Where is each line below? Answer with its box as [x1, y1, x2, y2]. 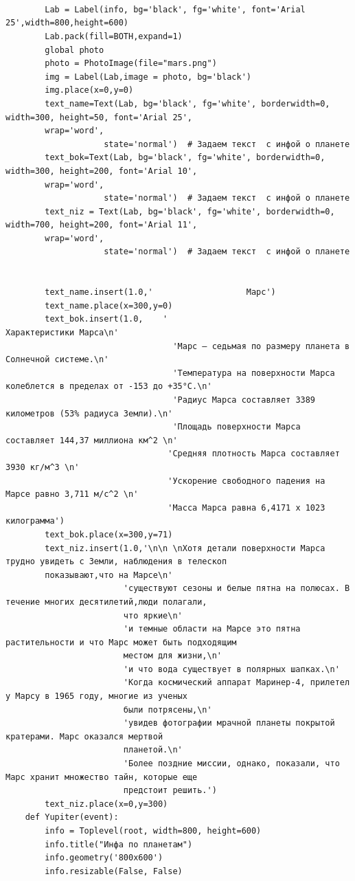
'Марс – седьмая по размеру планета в [172, 341, 350, 351]
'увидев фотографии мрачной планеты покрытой [123, 718, 335, 728]
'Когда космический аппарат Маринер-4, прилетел [123, 678, 350, 688]
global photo [45, 45, 104, 55]
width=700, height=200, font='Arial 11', [5, 220, 198, 230]
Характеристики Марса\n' [5, 328, 119, 338]
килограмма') [5, 516, 65, 526]
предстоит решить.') [123, 785, 217, 796]
